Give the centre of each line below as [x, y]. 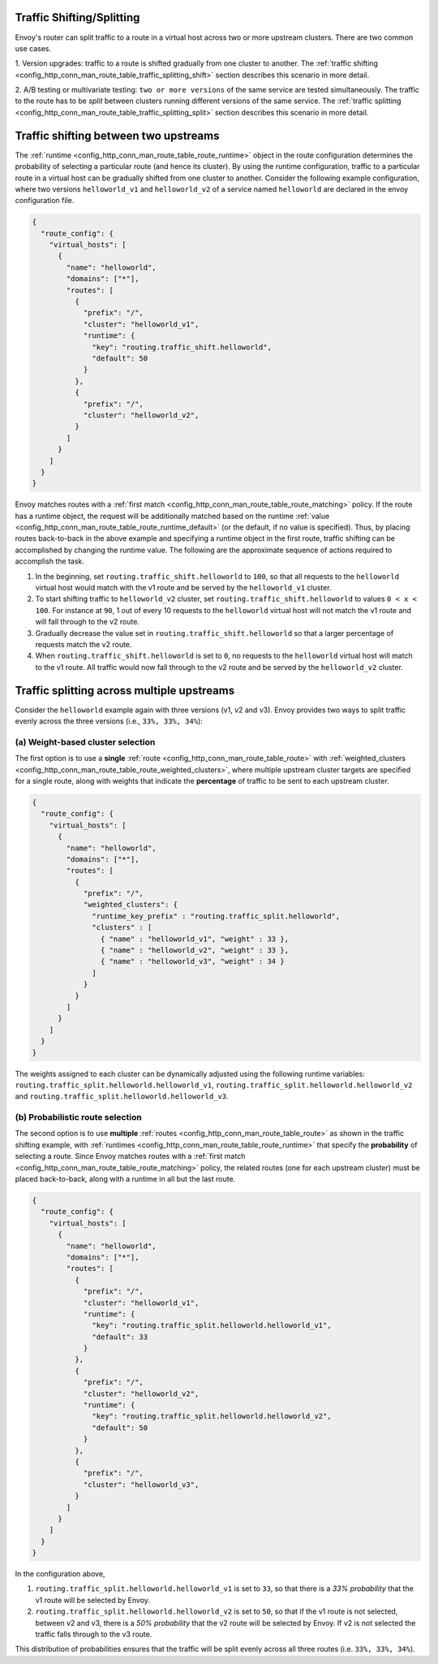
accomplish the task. [50, 561]
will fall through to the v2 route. [87, 622]
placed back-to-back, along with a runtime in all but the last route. [125, 1179]
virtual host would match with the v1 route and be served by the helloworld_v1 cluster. [183, 588]
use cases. [33, 48]
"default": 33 [120, 1337]
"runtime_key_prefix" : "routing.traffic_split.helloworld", [216, 916]
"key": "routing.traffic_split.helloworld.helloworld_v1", [212, 1325]
